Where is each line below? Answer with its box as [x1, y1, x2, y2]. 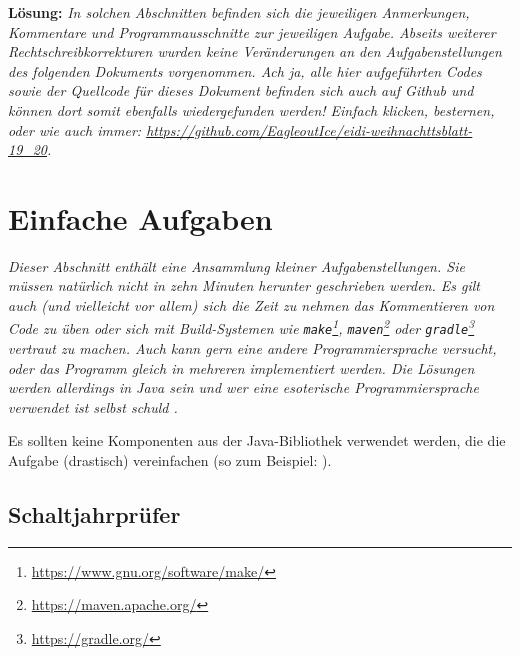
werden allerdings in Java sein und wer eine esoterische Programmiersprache [8, 377, 479, 398]
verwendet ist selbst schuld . [8, 396, 178, 417]
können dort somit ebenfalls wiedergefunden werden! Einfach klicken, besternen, [8, 99, 495, 120]
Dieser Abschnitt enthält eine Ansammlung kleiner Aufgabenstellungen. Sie [8, 255, 465, 276]
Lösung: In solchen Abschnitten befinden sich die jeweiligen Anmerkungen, [8, 2, 470, 22]
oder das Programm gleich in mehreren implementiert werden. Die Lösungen [8, 357, 475, 378]
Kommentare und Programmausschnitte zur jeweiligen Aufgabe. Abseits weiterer [8, 21, 496, 42]
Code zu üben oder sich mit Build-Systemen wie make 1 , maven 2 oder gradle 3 [8, 315, 475, 339]
